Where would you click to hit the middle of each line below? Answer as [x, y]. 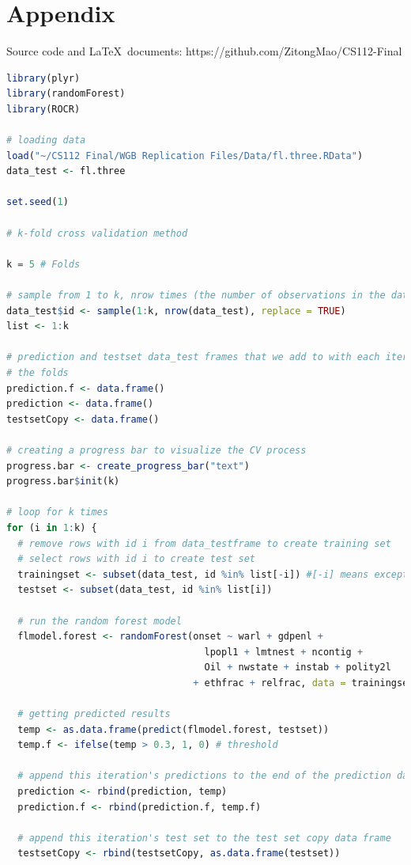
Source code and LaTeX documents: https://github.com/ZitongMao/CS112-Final [204, 51]
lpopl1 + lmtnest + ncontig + [284, 652]
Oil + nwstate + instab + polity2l [298, 668]
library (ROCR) [43, 109]
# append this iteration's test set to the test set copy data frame [204, 838]
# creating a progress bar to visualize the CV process [156, 450]
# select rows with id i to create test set [136, 559]
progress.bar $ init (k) [63, 482]
